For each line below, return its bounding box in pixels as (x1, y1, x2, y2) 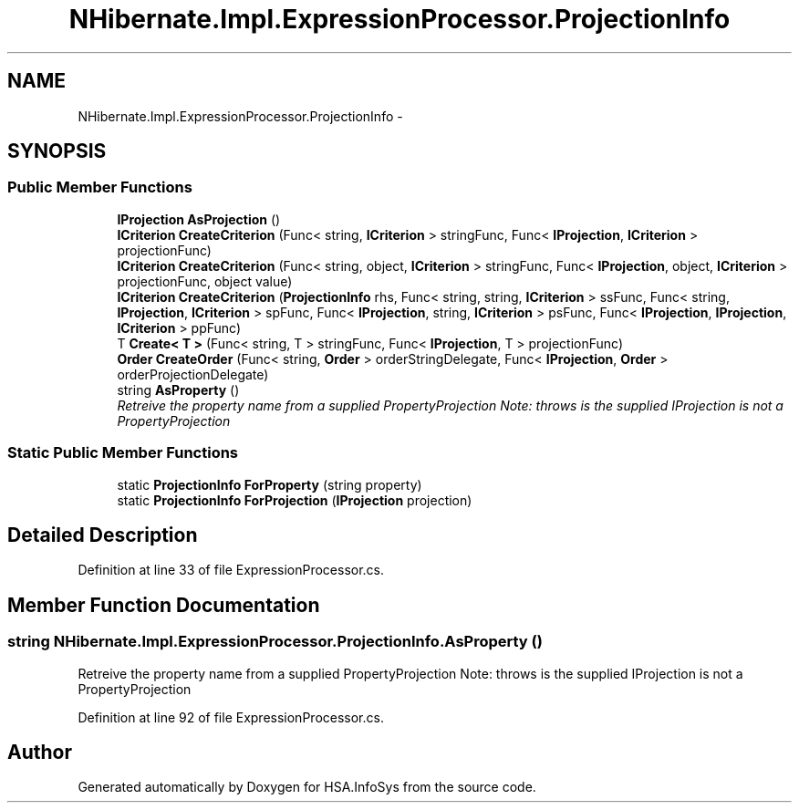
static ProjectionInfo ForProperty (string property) (117, 476, 422, 493)
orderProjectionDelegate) (117, 366, 269, 382)
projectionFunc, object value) (117, 273, 293, 289)
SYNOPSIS (7, 140, 107, 163)
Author (7, 741, 72, 764)
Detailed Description (7, 523, 198, 546)
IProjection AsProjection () (117, 211, 281, 227)
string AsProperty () (117, 381, 240, 398)
